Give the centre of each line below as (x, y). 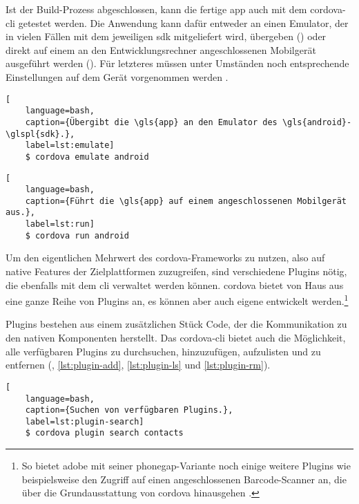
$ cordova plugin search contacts (104, 433)
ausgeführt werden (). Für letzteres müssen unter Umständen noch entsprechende (177, 63)
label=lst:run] (60, 224)
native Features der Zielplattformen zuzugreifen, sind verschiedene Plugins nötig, (176, 271)
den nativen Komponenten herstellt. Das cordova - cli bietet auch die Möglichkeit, (176, 338)
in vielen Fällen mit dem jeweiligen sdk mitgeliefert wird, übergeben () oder (166, 36)
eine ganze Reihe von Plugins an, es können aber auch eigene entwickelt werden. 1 (177, 300)
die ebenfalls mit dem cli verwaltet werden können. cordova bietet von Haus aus (175, 284)
